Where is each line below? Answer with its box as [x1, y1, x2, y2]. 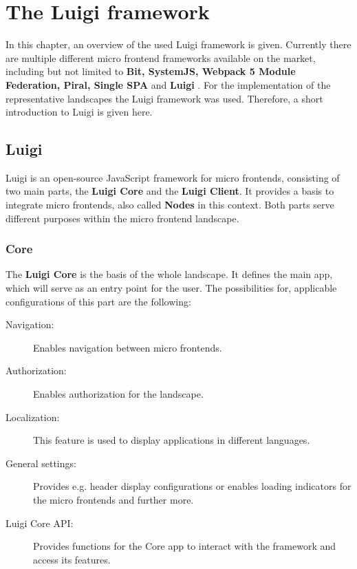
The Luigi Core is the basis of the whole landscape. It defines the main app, [6, 267, 333, 281]
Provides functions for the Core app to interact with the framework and [33, 539, 336, 553]
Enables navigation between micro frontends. [33, 340, 222, 354]
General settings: [6, 455, 76, 470]
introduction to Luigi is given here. [6, 105, 153, 119]
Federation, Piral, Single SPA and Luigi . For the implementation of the [6, 77, 331, 92]
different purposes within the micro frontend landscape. [6, 211, 239, 225]
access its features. [33, 552, 111, 566]
